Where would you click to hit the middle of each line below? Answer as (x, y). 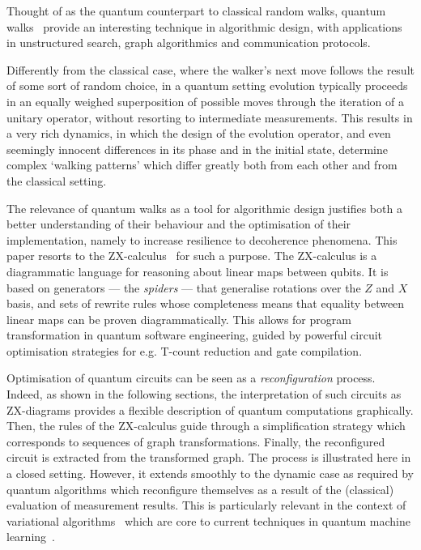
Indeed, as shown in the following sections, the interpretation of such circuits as (204, 394)
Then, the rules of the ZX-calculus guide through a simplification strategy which (206, 426)
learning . (31, 537)
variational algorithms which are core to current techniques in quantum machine (208, 520)
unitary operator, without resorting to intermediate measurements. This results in (210, 117)
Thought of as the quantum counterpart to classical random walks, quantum (196, 11)
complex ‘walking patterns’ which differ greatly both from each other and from (202, 165)
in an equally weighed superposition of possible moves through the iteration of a (205, 101)
